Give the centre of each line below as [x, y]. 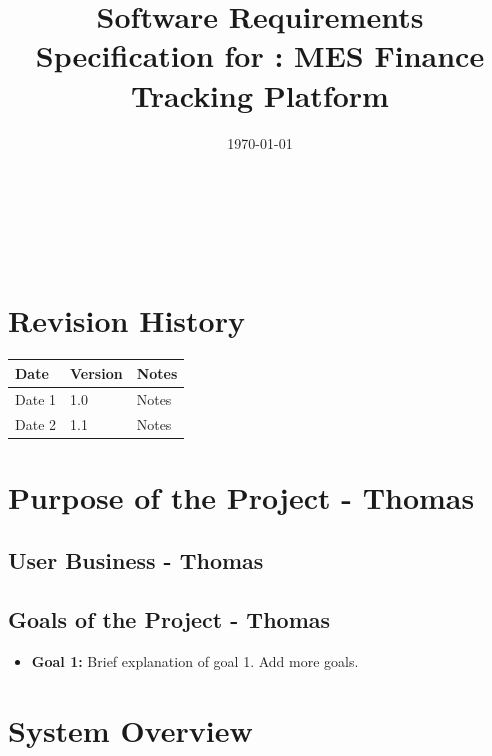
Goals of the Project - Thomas [169, 619]
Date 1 [36, 398]
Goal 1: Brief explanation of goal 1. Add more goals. [195, 661]
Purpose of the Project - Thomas [241, 496]
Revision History [126, 320]
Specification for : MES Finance [260, 55]
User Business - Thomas [136, 560]
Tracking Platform [260, 94]
